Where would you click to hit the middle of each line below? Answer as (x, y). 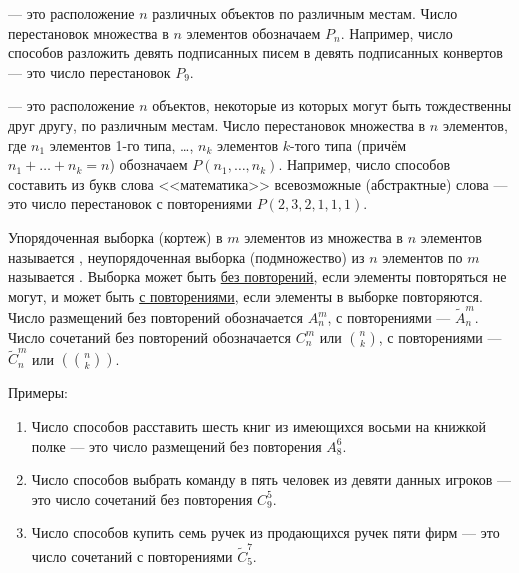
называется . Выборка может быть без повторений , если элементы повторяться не (257, 276)
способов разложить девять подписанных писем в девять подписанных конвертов (255, 52)
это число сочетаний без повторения (142, 498)
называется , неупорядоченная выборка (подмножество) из (186, 256)
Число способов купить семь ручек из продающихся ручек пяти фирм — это (265, 532)
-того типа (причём (348, 144)
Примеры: (38, 392)
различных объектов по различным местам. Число (305, 13)
